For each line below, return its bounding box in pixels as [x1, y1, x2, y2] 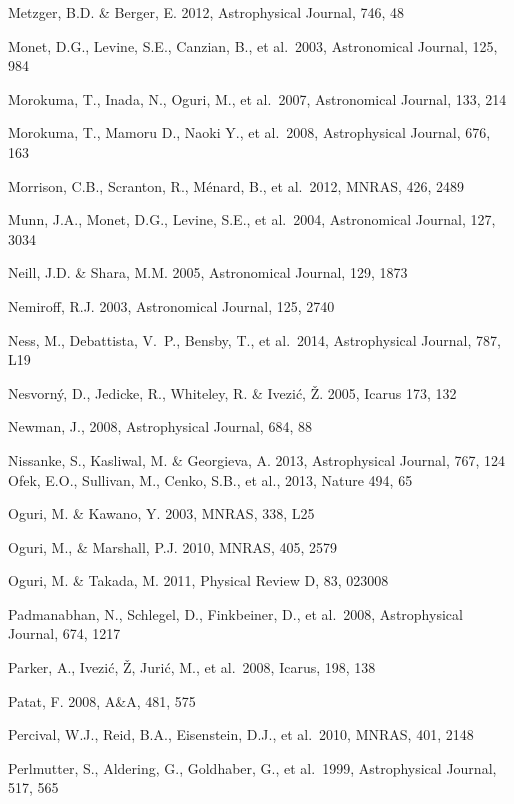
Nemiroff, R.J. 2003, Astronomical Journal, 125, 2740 [8, 295, 335, 316]
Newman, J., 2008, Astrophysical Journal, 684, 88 [8, 416, 312, 437]
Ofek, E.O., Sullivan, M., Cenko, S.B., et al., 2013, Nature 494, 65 [8, 469, 413, 490]
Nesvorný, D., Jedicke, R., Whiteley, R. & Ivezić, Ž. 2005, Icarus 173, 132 [8, 382, 457, 403]
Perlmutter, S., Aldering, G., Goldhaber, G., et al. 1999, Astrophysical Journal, [8, 757, 497, 778]
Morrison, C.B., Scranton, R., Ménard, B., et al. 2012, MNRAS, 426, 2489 [8, 175, 465, 196]
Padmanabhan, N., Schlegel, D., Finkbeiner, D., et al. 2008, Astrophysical [8, 603, 463, 624]
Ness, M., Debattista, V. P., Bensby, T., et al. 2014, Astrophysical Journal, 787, [8, 329, 501, 350]
